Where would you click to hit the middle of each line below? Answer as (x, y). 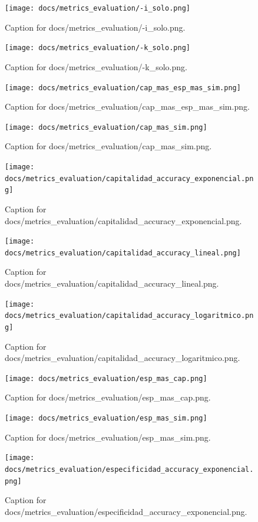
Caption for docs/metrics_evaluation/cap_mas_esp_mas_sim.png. (127, 106)
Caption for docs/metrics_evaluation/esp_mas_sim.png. (108, 437)
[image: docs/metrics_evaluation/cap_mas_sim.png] (106, 127)
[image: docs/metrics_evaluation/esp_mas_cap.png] (106, 378)
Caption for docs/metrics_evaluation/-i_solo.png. (95, 27)
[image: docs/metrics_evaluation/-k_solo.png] (97, 48)
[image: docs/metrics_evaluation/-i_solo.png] (97, 8)
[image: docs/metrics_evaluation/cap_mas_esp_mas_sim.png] (123, 88)
